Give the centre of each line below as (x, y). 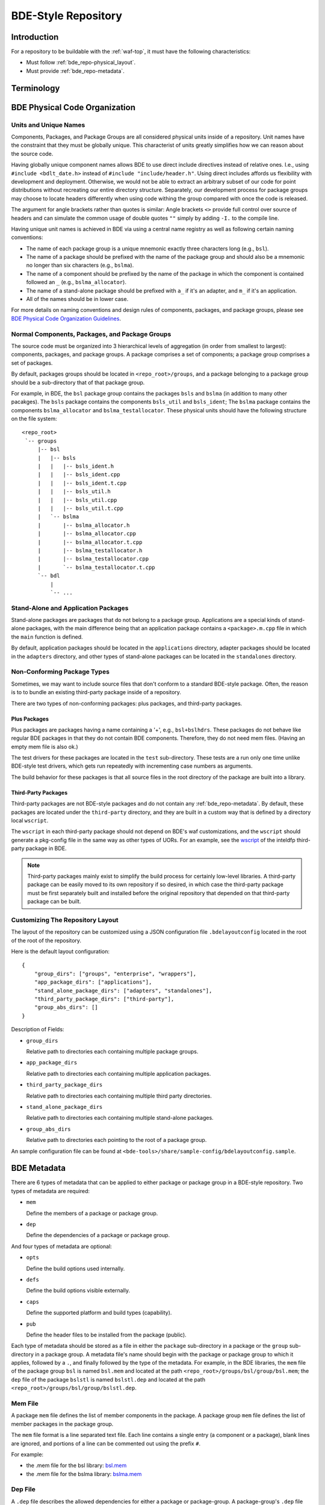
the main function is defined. (47, 637)
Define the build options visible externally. (78, 1291)
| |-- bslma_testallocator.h (90, 550)
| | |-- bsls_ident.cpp (79, 475)
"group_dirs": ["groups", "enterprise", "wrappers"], (115, 973)
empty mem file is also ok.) (45, 746)
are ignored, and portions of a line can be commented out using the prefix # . (106, 1443)
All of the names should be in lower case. (77, 299)
